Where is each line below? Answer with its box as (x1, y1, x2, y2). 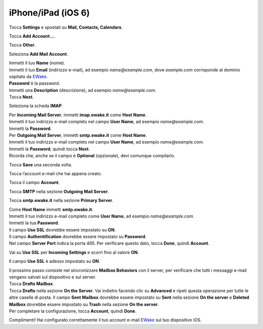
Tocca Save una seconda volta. (9, 162, 73, 167)
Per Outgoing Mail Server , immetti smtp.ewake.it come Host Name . (9, 132, 147, 138)
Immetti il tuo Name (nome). (9, 60, 65, 66)
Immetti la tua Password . (9, 220, 59, 226)
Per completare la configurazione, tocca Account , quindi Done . (9, 308, 136, 314)
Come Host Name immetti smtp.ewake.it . (9, 206, 94, 212)
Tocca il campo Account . (9, 180, 60, 185)
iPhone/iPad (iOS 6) (9, 7, 90, 18)
